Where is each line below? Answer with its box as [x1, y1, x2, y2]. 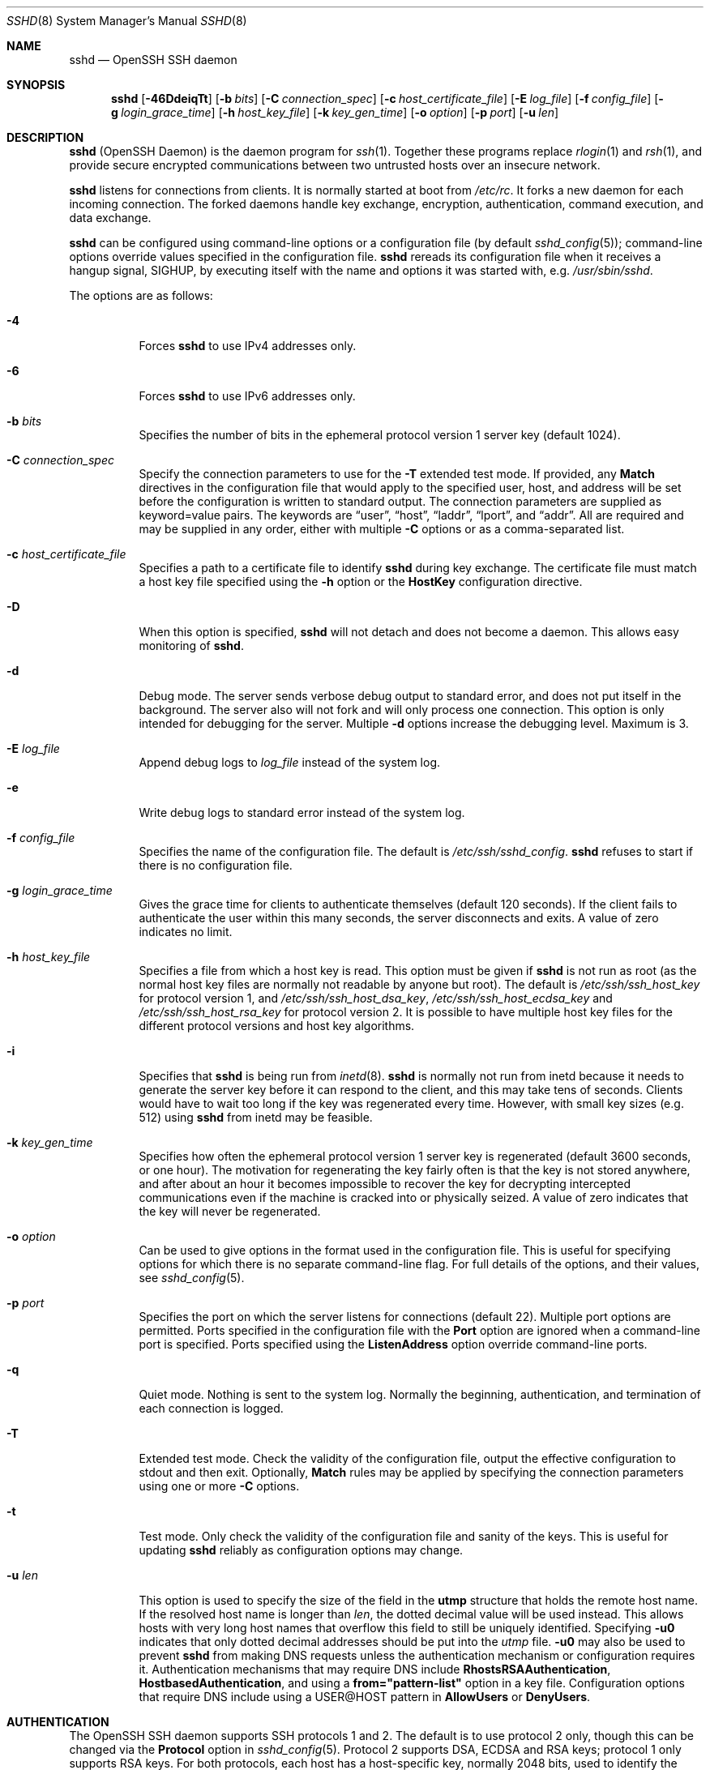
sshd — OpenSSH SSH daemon [69, 53, 237, 66]
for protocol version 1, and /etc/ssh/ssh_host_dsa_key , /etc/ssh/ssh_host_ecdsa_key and [139, 991, 613, 1005]
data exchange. [69, 211, 152, 224]
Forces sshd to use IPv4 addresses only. [139, 339, 357, 353]
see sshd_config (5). [139, 1271, 245, 1285]
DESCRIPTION [6, 130, 84, 144]
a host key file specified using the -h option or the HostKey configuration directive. [139, 575, 583, 588]
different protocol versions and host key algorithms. [139, 1019, 415, 1032]
